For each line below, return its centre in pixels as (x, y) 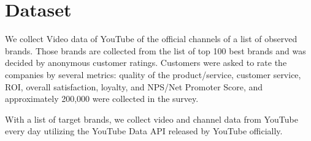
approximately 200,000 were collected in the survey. (102, 99)
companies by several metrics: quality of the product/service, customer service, (153, 74)
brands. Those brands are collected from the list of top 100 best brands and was (155, 50)
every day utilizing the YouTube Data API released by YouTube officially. (144, 131)
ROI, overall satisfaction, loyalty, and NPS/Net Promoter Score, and (134, 86)
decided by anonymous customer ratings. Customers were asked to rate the (146, 63)
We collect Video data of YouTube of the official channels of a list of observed (151, 39)
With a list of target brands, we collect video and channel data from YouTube (152, 119)
